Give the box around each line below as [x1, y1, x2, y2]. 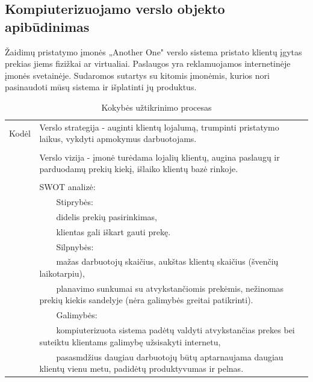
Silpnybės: [56, 240, 94, 253]
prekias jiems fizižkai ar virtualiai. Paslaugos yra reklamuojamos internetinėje [5, 57, 291, 70]
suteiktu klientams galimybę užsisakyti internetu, [39, 335, 221, 348]
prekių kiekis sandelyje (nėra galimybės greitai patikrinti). [39, 294, 253, 306]
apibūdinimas [5, 17, 90, 35]
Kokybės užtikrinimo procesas [101, 100, 212, 113]
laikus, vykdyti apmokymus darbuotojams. [39, 132, 197, 145]
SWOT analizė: [39, 180, 96, 193]
